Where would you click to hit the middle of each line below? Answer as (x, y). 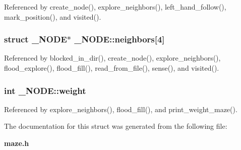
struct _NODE (36, 39)
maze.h (17, 143)
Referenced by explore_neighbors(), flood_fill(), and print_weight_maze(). (121, 109)
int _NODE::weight (45, 90)
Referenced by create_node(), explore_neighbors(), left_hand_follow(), (115, 7)
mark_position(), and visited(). (53, 16)
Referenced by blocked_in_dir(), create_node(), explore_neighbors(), (112, 58)
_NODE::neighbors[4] (119, 39)
